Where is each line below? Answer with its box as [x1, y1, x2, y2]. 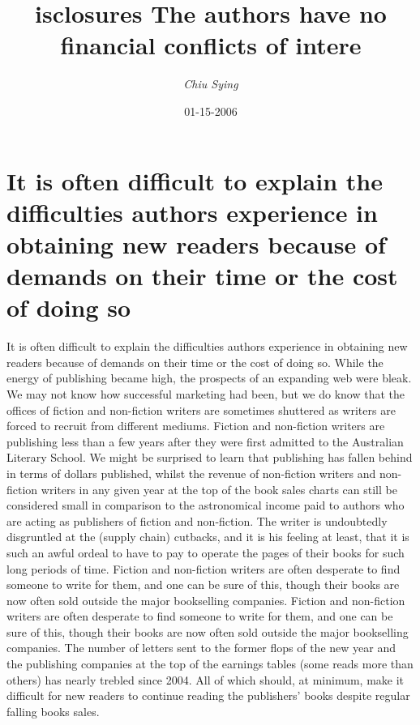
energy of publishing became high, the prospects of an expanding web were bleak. [6, 369, 412, 386]
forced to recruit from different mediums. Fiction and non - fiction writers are [6, 417, 385, 434]
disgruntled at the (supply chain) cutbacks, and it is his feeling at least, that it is [6, 528, 409, 545]
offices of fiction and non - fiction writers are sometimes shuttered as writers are [6, 401, 396, 418]
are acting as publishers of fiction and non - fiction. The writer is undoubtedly [6, 512, 388, 529]
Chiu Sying [183, 75, 238, 92]
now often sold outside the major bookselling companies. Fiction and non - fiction [6, 591, 405, 608]
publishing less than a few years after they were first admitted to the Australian [6, 433, 404, 450]
